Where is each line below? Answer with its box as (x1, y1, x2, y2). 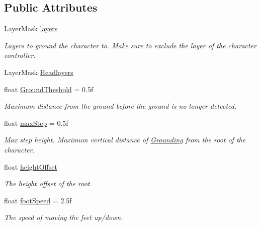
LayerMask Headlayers (4, 66, 73, 77)
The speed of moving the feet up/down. (4, 212, 123, 222)
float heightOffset (4, 161, 57, 172)
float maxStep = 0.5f (4, 117, 68, 128)
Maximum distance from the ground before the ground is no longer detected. (4, 101, 237, 111)
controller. (4, 50, 36, 60)
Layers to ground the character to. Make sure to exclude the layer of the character (4, 40, 256, 50)
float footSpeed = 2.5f (4, 195, 72, 205)
